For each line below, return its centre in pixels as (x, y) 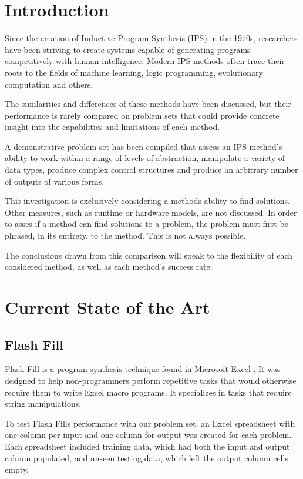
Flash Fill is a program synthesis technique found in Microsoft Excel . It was (143, 369)
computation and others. (49, 84)
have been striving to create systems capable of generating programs (128, 49)
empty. (17, 469)
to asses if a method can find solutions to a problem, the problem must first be (147, 224)
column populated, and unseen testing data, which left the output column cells (147, 458)
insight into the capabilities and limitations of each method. (112, 127)
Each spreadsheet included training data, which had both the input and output (147, 446)
